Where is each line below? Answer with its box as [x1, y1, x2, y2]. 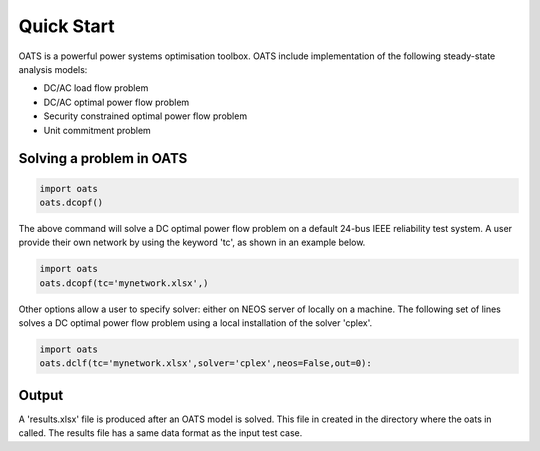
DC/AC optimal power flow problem [43, 96, 190, 108]
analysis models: [18, 63, 88, 75]
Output [18, 386, 64, 404]
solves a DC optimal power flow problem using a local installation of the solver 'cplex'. [18, 317, 373, 329]
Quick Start [18, 15, 115, 37]
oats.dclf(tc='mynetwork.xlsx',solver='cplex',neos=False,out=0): [39, 358, 372, 369]
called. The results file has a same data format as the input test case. [18, 427, 303, 439]
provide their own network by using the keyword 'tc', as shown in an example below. [18, 236, 366, 249]
